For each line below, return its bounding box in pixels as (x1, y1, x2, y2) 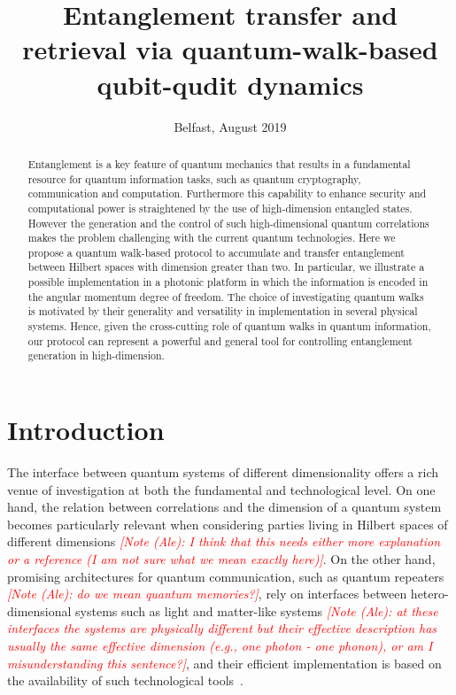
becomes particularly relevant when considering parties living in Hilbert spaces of (7, 514, 448, 533)
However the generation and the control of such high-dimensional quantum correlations (27, 215, 429, 230)
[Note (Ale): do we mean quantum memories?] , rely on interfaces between (7, 584, 407, 603)
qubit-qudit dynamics (97, 66, 364, 102)
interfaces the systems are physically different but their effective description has (7, 619, 437, 637)
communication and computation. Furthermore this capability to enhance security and (27, 186, 427, 201)
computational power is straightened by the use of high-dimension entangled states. (27, 200, 413, 215)
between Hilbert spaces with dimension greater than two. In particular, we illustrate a (27, 259, 425, 274)
